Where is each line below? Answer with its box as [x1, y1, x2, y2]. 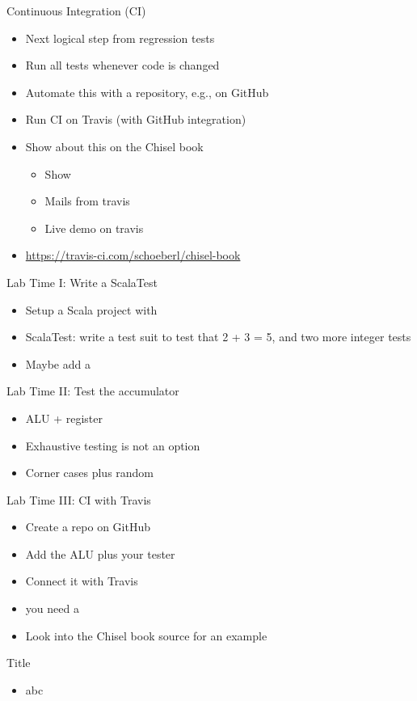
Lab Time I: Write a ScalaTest [6, 273, 158, 290]
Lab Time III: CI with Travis [6, 491, 151, 508]
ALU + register [25, 409, 103, 426]
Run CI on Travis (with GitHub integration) [25, 111, 246, 128]
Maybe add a [25, 355, 91, 372]
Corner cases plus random [25, 464, 154, 481]
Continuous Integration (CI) [6, 2, 146, 19]
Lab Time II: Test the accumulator [6, 382, 179, 399]
